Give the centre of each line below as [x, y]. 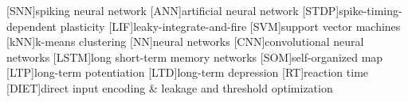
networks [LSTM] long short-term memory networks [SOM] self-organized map [195, 57]
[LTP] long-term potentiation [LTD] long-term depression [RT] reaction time [188, 72]
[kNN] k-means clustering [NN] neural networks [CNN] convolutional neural [185, 42]
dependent [32, 26]
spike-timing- [371, 10]
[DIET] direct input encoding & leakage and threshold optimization [170, 87]
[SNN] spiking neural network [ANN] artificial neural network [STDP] [173, 10]
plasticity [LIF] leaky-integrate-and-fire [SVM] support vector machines [230, 26]
